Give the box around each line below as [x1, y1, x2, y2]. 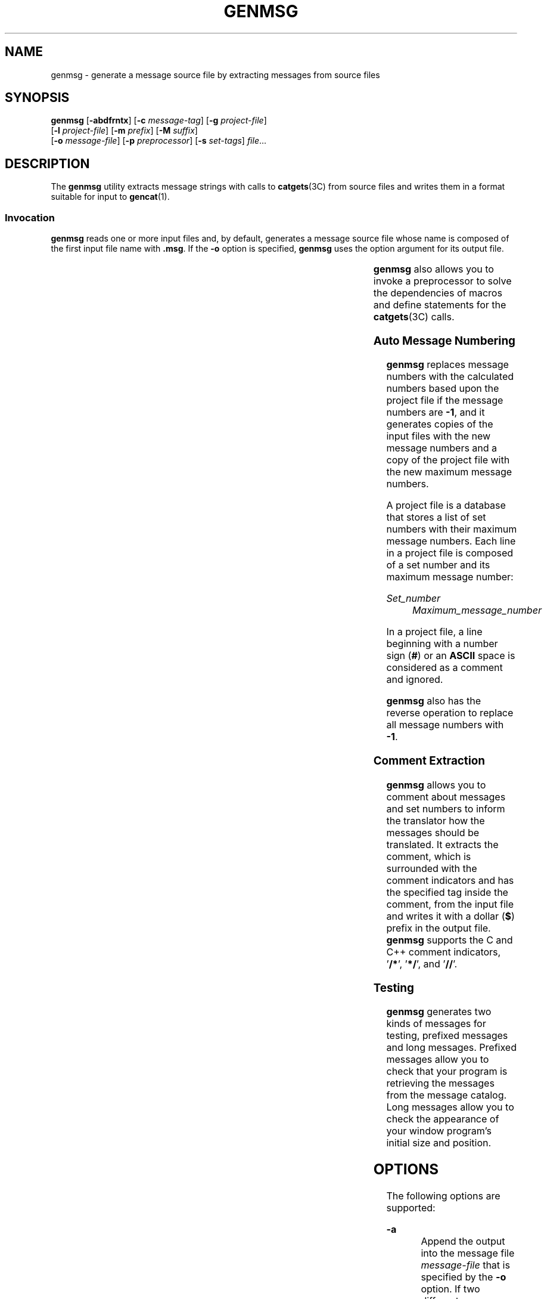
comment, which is [386, 850, 471, 862]
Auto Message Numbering [373, 333, 515, 348]
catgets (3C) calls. [373, 311, 455, 323]
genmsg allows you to [386, 778, 486, 791]
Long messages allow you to [386, 1101, 514, 1114]
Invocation [5, 211, 55, 224]
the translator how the [386, 814, 485, 827]
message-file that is [421, 1259, 510, 1272]
